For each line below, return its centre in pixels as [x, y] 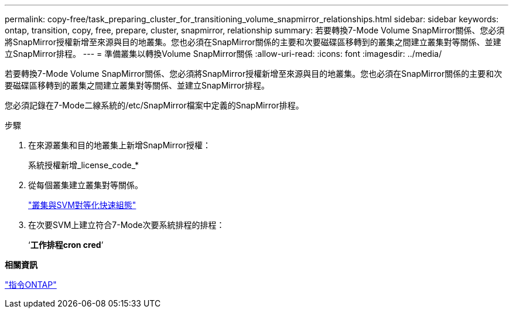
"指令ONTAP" [31, 285]
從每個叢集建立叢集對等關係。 [85, 185]
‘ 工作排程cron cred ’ [66, 245]
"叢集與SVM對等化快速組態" [82, 205]
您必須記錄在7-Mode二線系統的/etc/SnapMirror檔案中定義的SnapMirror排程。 [154, 105]
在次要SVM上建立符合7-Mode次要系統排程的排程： [126, 225]
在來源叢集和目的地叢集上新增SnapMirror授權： [119, 145]
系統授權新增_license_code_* [84, 165]
